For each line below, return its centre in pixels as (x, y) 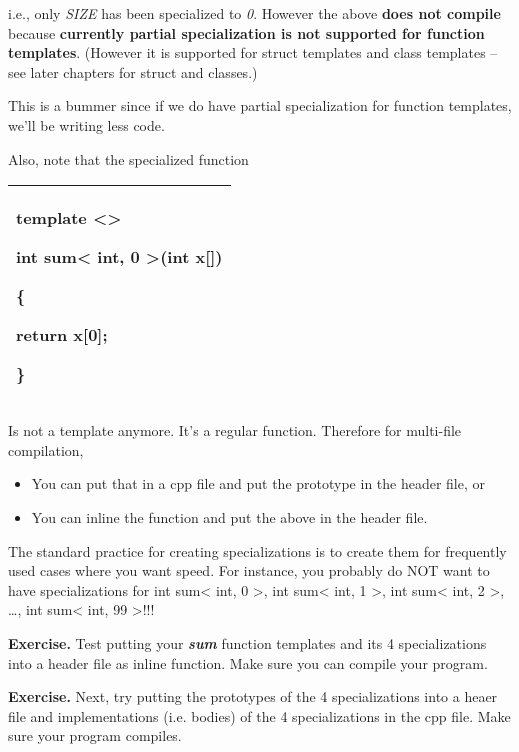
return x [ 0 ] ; (62, 335)
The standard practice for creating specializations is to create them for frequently (257, 550)
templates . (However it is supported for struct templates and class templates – (253, 52)
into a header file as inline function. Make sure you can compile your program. (248, 662)
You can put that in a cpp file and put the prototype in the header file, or (258, 483)
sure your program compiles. (95, 735)
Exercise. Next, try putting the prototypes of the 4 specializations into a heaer (253, 696)
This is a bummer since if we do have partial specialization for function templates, (260, 105)
